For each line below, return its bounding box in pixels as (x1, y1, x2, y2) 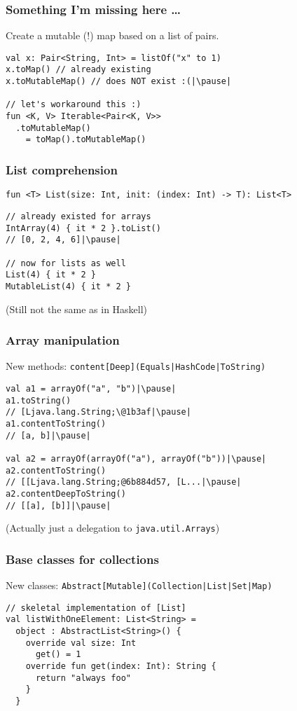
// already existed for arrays (6, 211, 151, 221)
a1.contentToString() (6, 418, 106, 429)
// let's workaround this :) (6, 99, 141, 110)
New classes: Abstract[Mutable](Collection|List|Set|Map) (6, 578, 272, 593)
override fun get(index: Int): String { (25, 661, 216, 672)
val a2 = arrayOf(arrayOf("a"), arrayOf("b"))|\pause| (6, 453, 267, 464)
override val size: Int (25, 637, 137, 648)
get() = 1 (35, 649, 81, 660)
